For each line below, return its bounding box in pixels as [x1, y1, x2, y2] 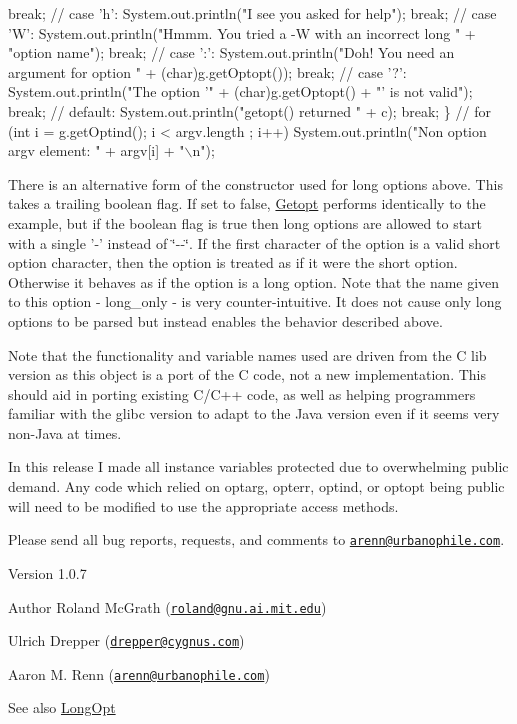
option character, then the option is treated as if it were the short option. [8, 252, 458, 273]
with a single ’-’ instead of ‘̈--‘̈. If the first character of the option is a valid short [8, 232, 501, 253]
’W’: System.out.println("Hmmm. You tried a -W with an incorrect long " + [8, 22, 476, 43]
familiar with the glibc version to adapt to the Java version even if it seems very [8, 403, 500, 424]
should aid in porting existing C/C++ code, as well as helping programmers [8, 383, 476, 404]
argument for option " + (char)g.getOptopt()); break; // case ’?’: [8, 61, 407, 82]
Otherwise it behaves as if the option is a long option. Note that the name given [8, 271, 500, 292]
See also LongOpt [8, 697, 116, 718]
